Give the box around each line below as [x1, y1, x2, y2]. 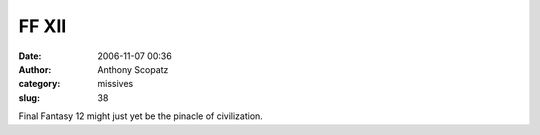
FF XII [18, 15, 67, 37]
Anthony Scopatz [97, 63, 169, 75]
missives [97, 78, 134, 90]
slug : [18, 91, 40, 104]
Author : [18, 63, 52, 75]
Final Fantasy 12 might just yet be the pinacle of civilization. [18, 110, 264, 122]
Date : [18, 50, 42, 62]
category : [18, 78, 61, 90]
